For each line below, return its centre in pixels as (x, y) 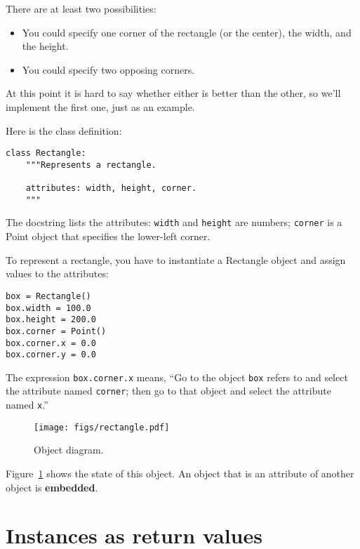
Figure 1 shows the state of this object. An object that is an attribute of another (180, 474)
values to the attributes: (57, 273)
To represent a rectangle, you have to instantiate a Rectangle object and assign (176, 259)
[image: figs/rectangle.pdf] (102, 427)
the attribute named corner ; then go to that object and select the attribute (168, 391)
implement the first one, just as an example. (100, 106)
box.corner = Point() (56, 331)
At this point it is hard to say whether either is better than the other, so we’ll (173, 93)
